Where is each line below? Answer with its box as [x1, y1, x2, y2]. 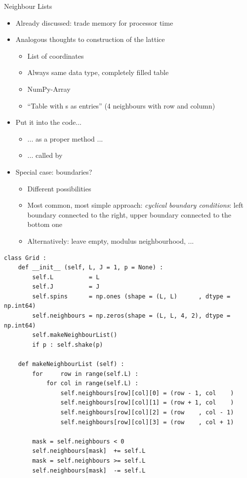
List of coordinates [27, 50, 84, 61]
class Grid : [4, 254, 46, 261]
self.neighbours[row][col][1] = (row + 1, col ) [60, 399, 234, 406]
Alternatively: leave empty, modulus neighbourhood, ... [27, 235, 194, 246]
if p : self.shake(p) [32, 341, 103, 348]
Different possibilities [27, 183, 91, 193]
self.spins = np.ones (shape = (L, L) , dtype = [32, 293, 231, 300]
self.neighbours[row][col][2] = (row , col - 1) [60, 409, 234, 416]
